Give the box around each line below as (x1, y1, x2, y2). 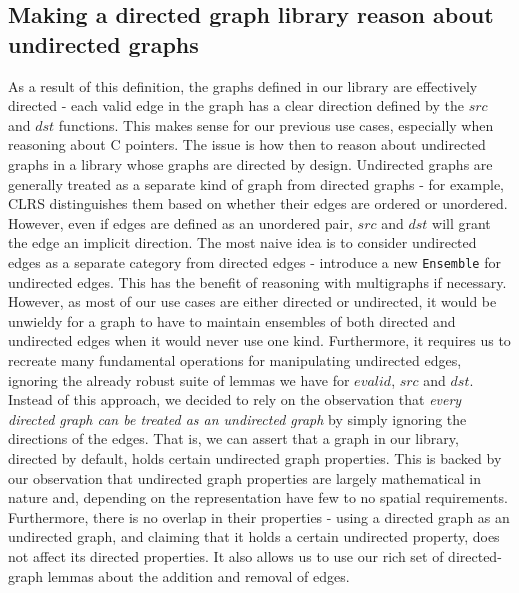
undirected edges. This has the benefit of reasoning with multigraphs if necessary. (8, 271, 507, 292)
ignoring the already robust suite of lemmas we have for (8, 369, 350, 390)
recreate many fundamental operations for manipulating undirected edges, (8, 349, 462, 370)
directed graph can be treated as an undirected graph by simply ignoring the (8, 408, 467, 429)
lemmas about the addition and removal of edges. (47, 565, 350, 586)
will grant (432, 212, 491, 233)
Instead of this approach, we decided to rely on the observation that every (8, 389, 462, 410)
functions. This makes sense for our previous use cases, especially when (58, 114, 494, 135)
